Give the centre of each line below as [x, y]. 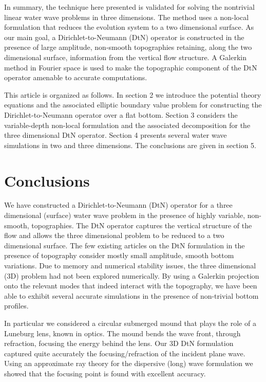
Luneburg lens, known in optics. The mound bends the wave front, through [122, 333]
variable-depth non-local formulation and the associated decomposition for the [127, 125]
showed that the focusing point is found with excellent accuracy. [105, 373]
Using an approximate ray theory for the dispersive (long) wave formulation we [129, 363]
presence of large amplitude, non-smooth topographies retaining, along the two [128, 47]
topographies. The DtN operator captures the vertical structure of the [142, 225]
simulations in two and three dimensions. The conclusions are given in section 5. [130, 145]
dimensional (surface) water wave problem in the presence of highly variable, [125, 215]
